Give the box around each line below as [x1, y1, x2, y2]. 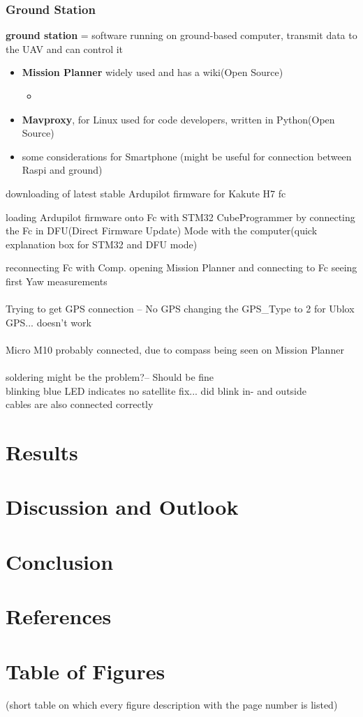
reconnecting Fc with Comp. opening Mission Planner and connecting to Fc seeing [6, 260, 357, 275]
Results [6, 438, 78, 467]
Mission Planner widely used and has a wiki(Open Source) [22, 65, 283, 80]
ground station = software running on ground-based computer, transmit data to [6, 28, 357, 43]
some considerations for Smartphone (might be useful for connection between [22, 149, 352, 163]
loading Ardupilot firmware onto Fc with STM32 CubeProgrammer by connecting [6, 209, 355, 224]
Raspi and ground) [22, 163, 103, 177]
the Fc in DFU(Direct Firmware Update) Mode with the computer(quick [6, 223, 318, 238]
